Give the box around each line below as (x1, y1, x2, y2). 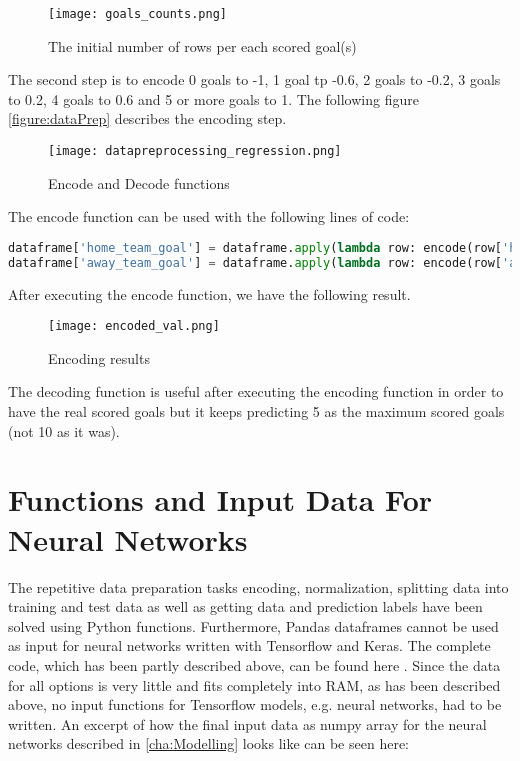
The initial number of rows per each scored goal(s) (48, 35, 357, 56)
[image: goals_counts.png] (48, 7, 227, 21)
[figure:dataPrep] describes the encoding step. (8, 108, 287, 129)
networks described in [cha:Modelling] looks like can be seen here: (8, 733, 409, 754)
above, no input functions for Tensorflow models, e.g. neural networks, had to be (8, 694, 502, 715)
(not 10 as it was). (8, 420, 120, 441)
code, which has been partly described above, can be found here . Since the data (8, 654, 501, 675)
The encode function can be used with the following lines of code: (8, 206, 410, 227)
